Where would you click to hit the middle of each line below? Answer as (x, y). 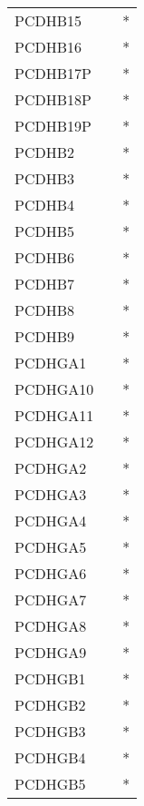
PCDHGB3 (50, 731)
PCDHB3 (45, 178)
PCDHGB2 (50, 705)
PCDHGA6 (51, 573)
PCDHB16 (48, 47)
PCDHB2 (45, 152)
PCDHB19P (53, 126)
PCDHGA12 (54, 442)
